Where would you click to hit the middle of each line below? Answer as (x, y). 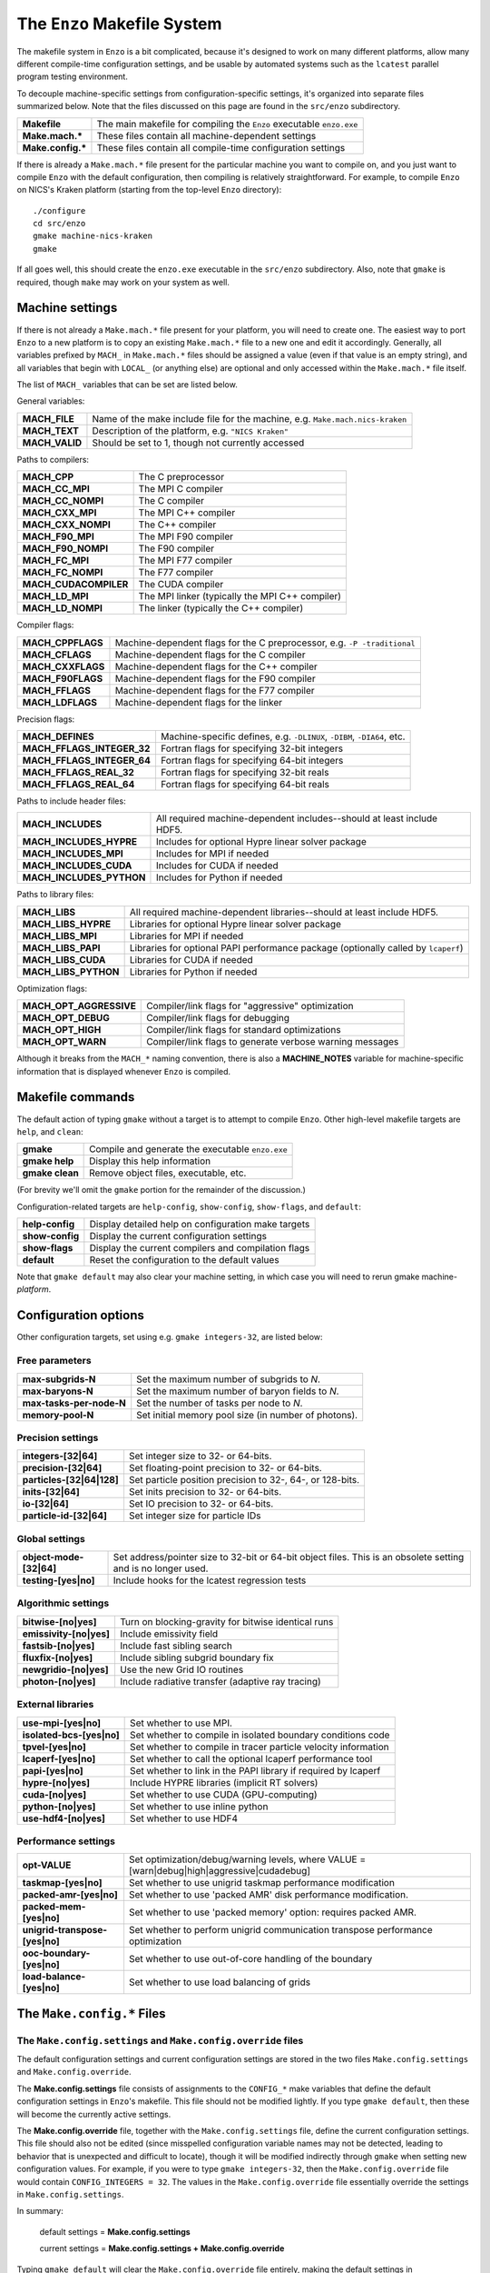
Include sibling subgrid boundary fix (196, 1657)
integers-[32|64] (60, 1457)
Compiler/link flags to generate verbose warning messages (273, 1042)
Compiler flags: (45, 625)
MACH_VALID (52, 443)
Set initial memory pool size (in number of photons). (247, 1415)
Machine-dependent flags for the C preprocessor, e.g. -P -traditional (265, 643)
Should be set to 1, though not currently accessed (198, 443)
